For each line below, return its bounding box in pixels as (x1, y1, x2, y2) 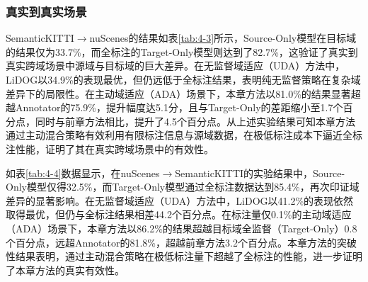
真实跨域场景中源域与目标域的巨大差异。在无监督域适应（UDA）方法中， (6, 58, 345, 73)
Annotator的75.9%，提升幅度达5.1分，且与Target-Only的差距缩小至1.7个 (15, 100, 343, 115)
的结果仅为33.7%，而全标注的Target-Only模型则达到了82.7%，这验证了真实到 (6, 44, 358, 59)
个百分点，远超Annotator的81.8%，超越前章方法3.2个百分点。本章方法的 (6, 235, 337, 249)
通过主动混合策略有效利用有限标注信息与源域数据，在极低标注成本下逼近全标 (6, 128, 362, 142)
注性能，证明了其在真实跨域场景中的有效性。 (6, 141, 214, 156)
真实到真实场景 (6, 2, 87, 20)
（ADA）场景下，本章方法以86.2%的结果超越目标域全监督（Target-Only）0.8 (6, 220, 357, 235)
